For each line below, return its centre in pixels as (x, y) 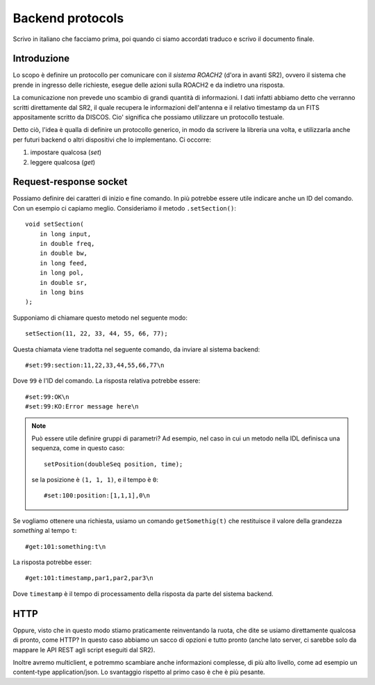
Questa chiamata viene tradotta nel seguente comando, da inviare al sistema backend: (136, 349)
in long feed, (64, 263)
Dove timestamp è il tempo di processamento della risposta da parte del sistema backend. (143, 593)
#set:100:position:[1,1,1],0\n (97, 496)
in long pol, (61, 273)
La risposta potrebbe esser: (52, 562)
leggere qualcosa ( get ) (63, 162)
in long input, (65, 234)
